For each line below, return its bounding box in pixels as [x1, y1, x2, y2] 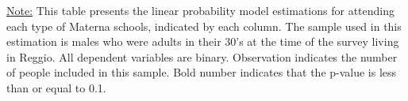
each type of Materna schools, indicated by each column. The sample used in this [6, 17, 402, 34]
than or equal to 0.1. [6, 79, 106, 95]
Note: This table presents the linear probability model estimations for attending [6, 2, 395, 18]
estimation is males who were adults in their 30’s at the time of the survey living [6, 33, 399, 50]
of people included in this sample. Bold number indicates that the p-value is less [6, 64, 397, 80]
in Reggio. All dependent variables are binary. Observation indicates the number [6, 48, 398, 65]
